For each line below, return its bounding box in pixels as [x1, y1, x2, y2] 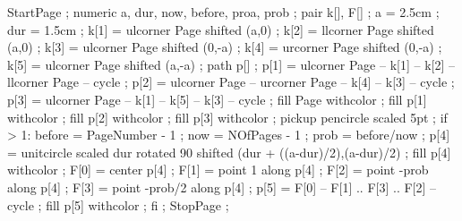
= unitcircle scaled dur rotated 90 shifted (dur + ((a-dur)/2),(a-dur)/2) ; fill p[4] [7, 142, 451, 161]
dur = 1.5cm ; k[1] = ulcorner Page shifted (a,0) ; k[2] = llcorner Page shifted [7, 20, 434, 38]
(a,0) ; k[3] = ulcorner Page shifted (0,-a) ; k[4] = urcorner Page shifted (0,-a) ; [7, 38, 442, 56]
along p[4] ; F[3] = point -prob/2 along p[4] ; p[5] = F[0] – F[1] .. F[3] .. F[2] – [7, 177, 437, 196]
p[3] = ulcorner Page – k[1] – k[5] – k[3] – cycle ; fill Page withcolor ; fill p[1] [7, 89, 427, 108]
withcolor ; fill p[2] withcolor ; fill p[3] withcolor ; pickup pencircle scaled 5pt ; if [7, 107, 448, 126]
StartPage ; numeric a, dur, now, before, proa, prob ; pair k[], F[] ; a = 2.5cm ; [7, 3, 440, 21]
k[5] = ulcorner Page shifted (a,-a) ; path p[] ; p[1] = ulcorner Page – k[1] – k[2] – [7, 55, 455, 73]
